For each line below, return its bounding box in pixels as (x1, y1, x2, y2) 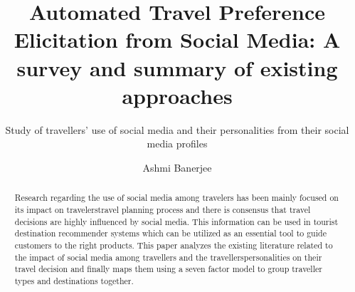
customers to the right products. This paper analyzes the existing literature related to (14, 239, 333, 251)
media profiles (147, 136, 208, 151)
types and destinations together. (14, 274, 134, 286)
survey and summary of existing (16, 53, 338, 82)
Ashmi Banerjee (142, 160, 212, 174)
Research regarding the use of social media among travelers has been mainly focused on (14, 192, 339, 204)
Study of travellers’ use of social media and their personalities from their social (5, 122, 349, 137)
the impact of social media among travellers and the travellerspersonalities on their (14, 251, 322, 263)
